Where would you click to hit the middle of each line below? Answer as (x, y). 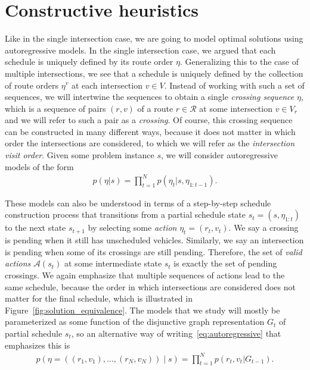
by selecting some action (132, 228)
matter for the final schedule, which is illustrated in (99, 298)
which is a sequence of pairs (55, 108)
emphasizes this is (38, 345)
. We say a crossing (263, 228)
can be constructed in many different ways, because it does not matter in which (150, 131)
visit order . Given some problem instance (80, 155)
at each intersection (107, 85)
